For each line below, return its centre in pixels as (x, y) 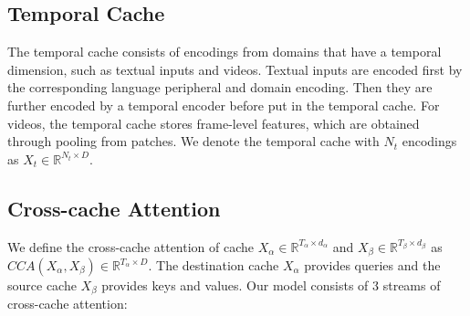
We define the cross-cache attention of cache (131, 246)
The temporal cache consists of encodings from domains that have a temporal (225, 52)
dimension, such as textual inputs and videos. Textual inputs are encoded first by (235, 69)
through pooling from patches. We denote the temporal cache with (193, 141)
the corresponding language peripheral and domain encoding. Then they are (220, 87)
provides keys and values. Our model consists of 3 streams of (271, 285)
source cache (42, 285)
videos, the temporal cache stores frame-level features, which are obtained (214, 123)
